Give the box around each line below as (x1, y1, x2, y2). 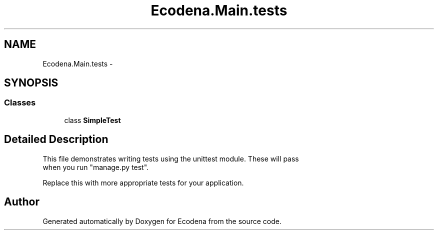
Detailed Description (4, 133, 108, 146)
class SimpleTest (64, 115, 121, 124)
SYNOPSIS (4, 76, 58, 89)
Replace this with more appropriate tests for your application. (42, 178, 244, 187)
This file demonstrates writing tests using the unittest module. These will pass (42, 154, 299, 163)
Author (4, 195, 39, 208)
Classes (4, 97, 36, 108)
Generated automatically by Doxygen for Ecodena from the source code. (42, 216, 282, 225)
